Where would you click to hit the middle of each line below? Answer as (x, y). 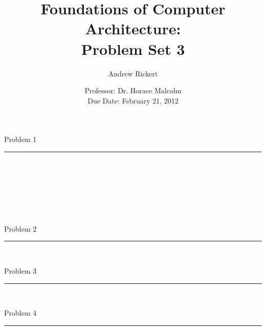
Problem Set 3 (133, 48)
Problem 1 (20, 139)
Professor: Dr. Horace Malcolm (133, 90)
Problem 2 (20, 228)
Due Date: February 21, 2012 (133, 100)
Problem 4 (20, 313)
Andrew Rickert (133, 73)
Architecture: (133, 28)
